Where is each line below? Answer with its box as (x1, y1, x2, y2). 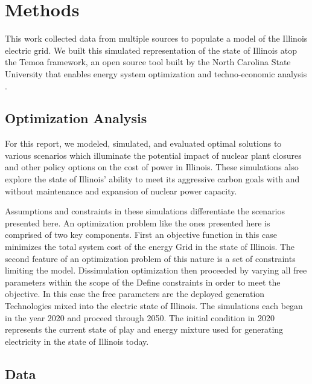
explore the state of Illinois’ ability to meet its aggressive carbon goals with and (5, 173, 300, 185)
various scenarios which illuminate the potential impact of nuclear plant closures (5, 149, 302, 161)
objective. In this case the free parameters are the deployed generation (5, 287, 265, 300)
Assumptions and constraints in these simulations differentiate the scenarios (5, 205, 285, 217)
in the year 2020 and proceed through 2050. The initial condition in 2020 (5, 311, 275, 324)
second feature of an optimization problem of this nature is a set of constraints (5, 252, 296, 264)
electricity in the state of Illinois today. (5, 334, 149, 347)
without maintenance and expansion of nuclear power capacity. (5, 184, 237, 197)
